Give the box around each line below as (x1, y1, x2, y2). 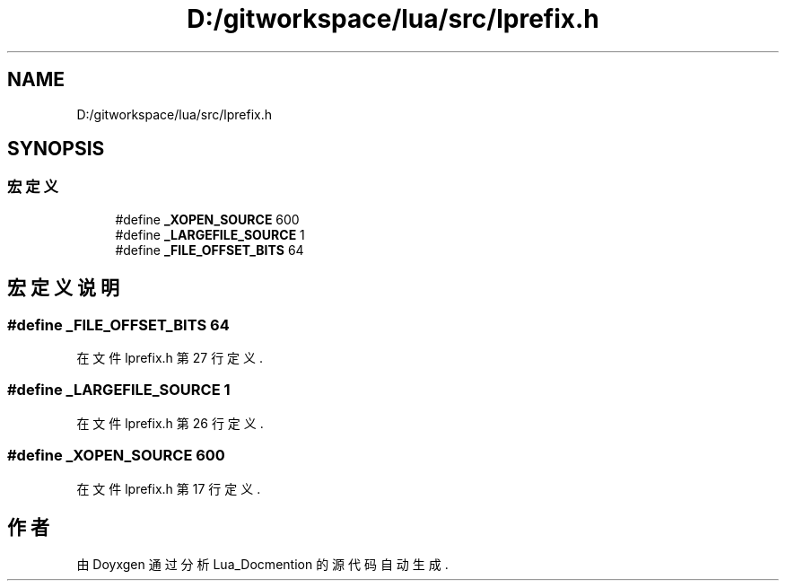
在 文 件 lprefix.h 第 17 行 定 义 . (76, 480, 261, 496)
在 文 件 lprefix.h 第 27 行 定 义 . (76, 350, 264, 366)
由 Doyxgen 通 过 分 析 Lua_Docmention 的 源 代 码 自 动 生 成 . (76, 557, 449, 573)
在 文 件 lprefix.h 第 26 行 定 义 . (76, 415, 264, 431)
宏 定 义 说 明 (7, 276, 119, 300)
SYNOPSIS (7, 137, 105, 161)
